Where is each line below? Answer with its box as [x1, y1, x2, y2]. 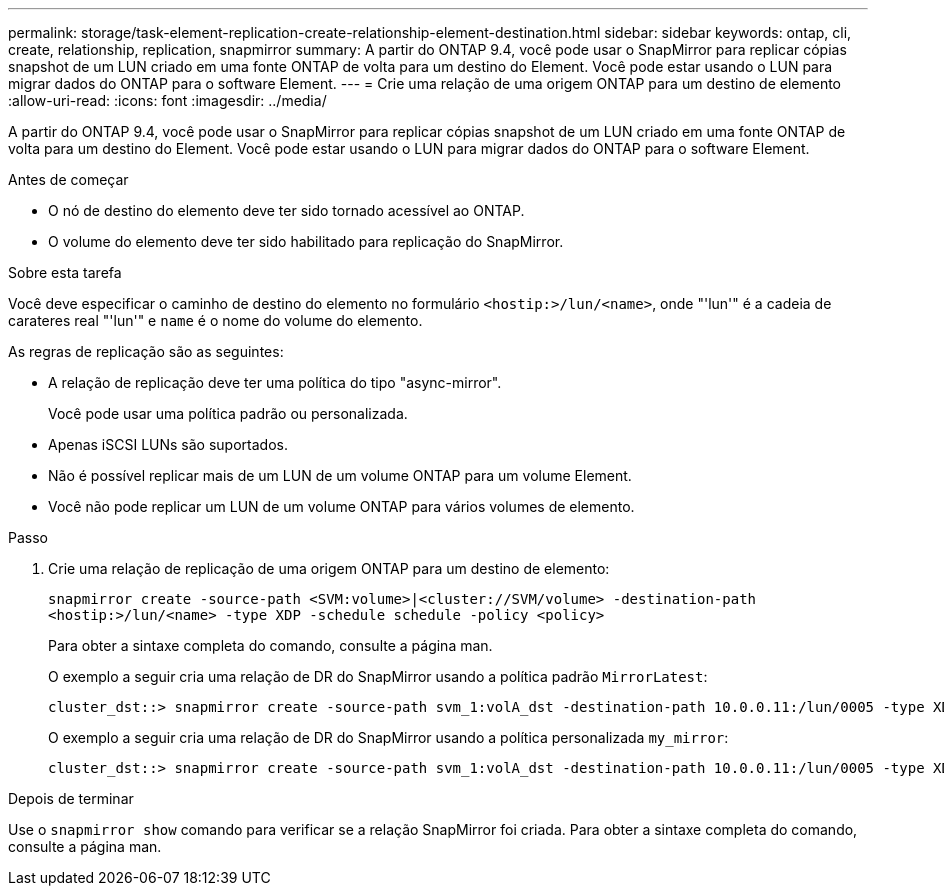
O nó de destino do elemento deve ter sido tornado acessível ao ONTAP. [48, 202, 525, 219]
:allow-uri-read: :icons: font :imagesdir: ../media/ [8, 92, 327, 109]
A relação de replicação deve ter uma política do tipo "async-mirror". [48, 374, 502, 391]
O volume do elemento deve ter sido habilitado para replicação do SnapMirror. [48, 233, 564, 250]
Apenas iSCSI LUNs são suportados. [48, 436, 288, 453]
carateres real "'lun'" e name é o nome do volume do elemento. [8, 312, 423, 329]
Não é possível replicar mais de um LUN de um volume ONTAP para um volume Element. [48, 467, 632, 484]
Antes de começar [8, 171, 129, 188]
